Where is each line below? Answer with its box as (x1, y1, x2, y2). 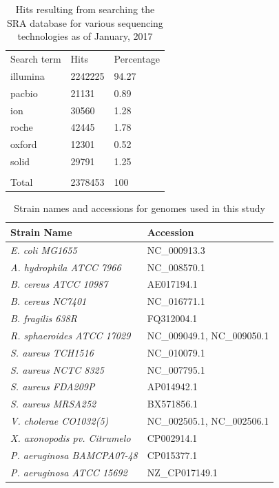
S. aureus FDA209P (10, 379, 95, 394)
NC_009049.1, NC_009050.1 (147, 328, 269, 342)
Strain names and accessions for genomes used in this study (14, 201, 265, 215)
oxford (10, 137, 37, 151)
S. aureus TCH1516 (10, 345, 94, 359)
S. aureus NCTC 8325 (10, 362, 104, 376)
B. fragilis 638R (10, 311, 77, 326)
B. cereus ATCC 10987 (10, 277, 108, 291)
